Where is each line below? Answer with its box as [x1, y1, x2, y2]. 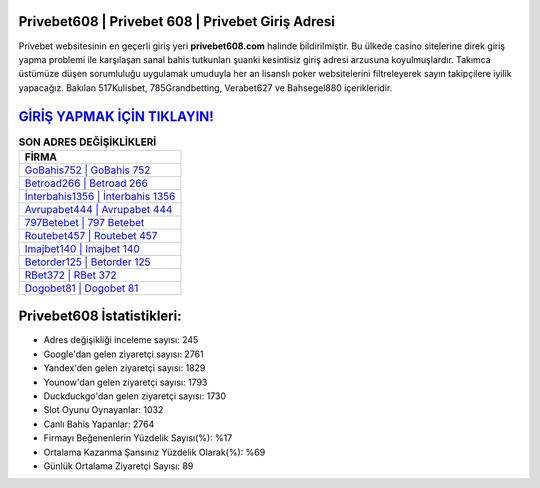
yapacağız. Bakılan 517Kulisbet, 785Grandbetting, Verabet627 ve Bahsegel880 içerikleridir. [18, 81, 393, 94]
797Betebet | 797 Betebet [24, 215, 145, 229]
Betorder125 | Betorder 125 [24, 255, 151, 269]
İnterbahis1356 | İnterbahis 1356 [24, 189, 176, 203]
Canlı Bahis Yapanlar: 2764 [43, 418, 155, 430]
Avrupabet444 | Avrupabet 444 [24, 202, 173, 216]
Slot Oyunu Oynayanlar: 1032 [43, 404, 164, 416]
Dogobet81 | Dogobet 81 [24, 281, 139, 295]
